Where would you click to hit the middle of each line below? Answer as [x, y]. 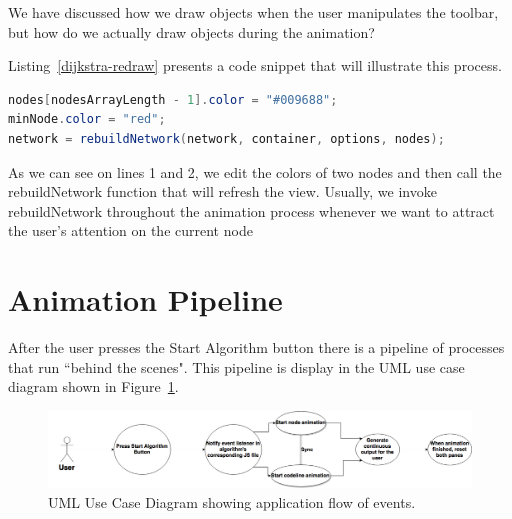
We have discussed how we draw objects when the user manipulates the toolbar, [253, 12]
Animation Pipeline [145, 299]
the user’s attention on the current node [130, 230]
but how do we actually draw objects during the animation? [191, 31]
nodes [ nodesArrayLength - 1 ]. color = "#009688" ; [173, 99]
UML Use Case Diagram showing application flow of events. [232, 501]
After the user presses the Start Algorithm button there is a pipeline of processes [256, 347]
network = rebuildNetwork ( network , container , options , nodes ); [226, 138]
